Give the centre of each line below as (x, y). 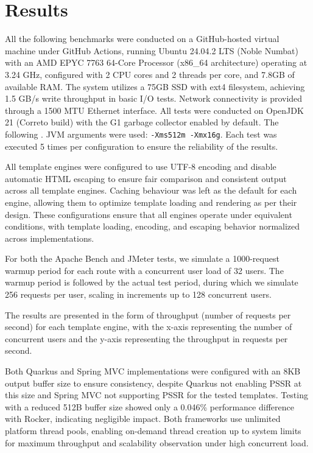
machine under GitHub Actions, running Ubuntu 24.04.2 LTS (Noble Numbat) (152, 50)
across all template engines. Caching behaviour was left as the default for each (151, 190)
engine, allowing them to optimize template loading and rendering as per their (151, 202)
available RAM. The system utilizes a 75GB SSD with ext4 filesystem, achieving (155, 86)
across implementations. (50, 238)
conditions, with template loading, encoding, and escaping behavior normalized (153, 226)
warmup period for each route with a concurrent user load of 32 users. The (144, 270)
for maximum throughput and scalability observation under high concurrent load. (157, 442)
